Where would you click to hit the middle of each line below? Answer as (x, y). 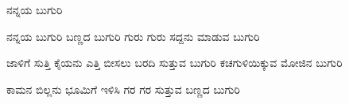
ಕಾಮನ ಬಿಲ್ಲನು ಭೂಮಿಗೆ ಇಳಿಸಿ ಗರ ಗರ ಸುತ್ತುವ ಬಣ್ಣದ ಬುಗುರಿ (123, 89)
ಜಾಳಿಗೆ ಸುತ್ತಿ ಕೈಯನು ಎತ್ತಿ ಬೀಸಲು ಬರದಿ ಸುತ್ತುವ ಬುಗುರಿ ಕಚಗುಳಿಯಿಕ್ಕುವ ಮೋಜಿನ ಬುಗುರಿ (174, 63)
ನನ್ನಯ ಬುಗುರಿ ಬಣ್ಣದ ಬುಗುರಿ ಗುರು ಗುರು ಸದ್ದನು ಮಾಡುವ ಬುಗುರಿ (133, 36)
